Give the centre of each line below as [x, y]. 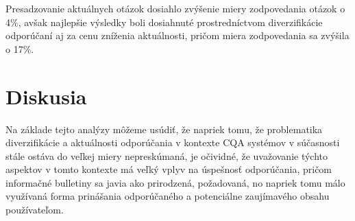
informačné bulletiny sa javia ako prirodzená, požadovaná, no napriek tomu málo [175, 182]
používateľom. [35, 210]
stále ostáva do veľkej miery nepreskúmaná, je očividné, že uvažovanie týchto [167, 155]
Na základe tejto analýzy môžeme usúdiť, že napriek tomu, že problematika [164, 129]
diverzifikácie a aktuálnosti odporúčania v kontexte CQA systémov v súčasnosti [173, 142]
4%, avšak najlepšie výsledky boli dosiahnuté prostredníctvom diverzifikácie [164, 22]
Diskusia [46, 96]
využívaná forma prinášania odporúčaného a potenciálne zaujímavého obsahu [168, 196]
